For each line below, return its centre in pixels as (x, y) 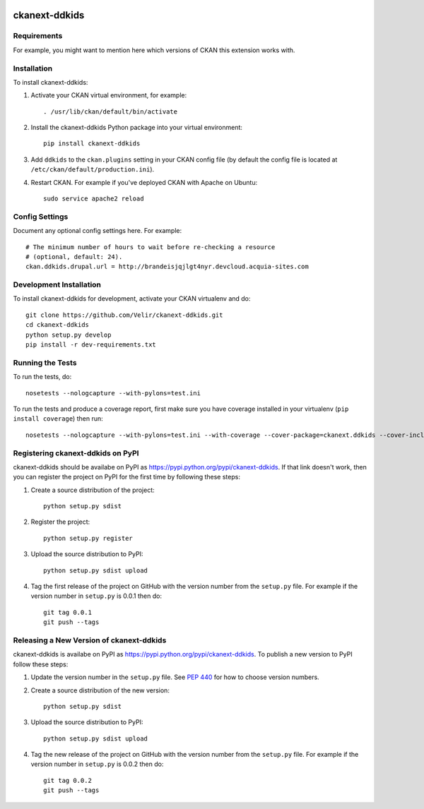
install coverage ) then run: (58, 419)
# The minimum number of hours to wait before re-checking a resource (151, 247)
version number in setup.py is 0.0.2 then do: (97, 764)
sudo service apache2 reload (94, 199)
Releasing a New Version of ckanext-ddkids (90, 640)
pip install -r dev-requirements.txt (91, 345)
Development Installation (57, 284)
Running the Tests (45, 362)
